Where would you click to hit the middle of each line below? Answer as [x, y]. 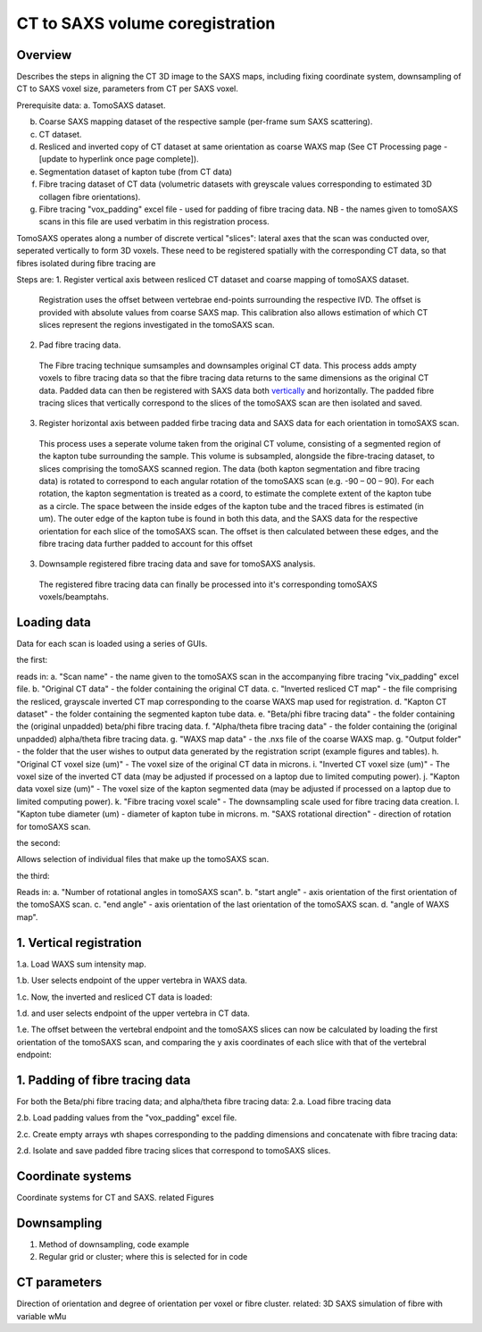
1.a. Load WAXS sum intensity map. [81, 964]
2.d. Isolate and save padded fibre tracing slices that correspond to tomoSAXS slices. [174, 1151]
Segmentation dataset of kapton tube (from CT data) [135, 172]
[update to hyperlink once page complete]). [119, 159]
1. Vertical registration [79, 942]
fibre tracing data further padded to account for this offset [146, 543]
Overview [44, 55]
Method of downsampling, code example [114, 1244]
